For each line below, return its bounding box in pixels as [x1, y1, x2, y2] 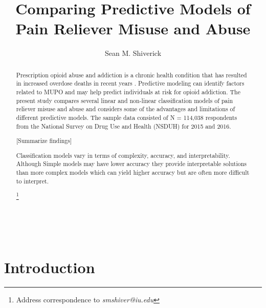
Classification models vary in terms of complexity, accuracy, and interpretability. [16, 151, 230, 159]
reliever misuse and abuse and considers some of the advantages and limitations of [16, 105, 235, 113]
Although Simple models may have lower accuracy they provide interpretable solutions [16, 159, 247, 168]
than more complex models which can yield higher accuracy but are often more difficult [16, 168, 250, 177]
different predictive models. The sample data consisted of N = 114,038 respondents [16, 113, 237, 121]
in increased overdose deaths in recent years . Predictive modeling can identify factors [16, 79, 245, 88]
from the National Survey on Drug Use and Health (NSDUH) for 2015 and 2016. [16, 121, 231, 130]
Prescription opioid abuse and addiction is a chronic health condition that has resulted [16, 70, 247, 79]
